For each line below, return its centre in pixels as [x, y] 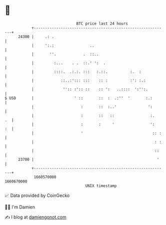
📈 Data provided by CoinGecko [37, 195]
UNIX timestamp [101, 186]
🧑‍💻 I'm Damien [20, 207]
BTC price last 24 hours [102, 24]
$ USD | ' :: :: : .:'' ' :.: [79, 98]
